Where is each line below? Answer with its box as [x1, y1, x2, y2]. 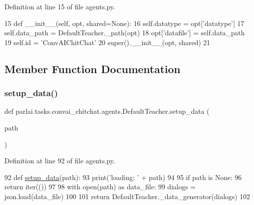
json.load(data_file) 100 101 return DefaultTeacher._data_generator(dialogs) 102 [4, 191, 250, 201]
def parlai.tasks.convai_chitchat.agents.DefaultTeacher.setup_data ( [4, 106, 209, 116]
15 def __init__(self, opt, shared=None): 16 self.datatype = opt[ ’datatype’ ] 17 [4, 18, 244, 28]
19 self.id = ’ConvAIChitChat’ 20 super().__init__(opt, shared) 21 [4, 37, 210, 47]
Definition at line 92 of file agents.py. [4, 155, 115, 166]
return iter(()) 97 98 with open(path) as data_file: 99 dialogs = [4, 181, 196, 192]
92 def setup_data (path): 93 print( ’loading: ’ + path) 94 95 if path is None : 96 [4, 172, 242, 182]
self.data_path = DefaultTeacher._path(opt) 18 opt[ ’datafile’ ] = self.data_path [4, 27, 245, 38]
